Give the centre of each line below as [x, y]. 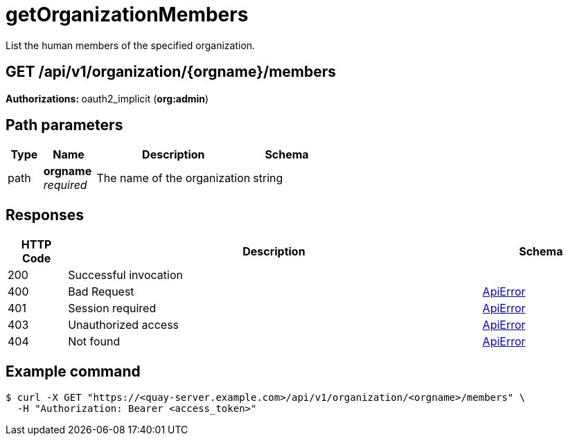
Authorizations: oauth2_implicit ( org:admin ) [107, 98]
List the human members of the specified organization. [131, 45]
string [268, 178]
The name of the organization [174, 178]
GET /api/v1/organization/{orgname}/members [171, 72]
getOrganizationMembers [127, 15]
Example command [73, 371]
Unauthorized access [124, 325]
